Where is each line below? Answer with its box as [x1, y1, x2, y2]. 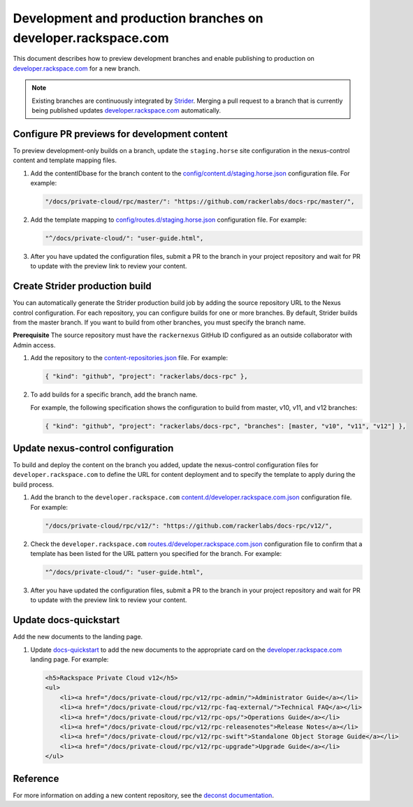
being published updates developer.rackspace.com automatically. [31, 106, 222, 115]
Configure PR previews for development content [13, 128, 229, 140]
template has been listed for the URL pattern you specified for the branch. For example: [30, 549, 282, 557]
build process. [13, 480, 55, 489]
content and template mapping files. [13, 156, 117, 164]
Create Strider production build [13, 280, 152, 292]
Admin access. [13, 341, 56, 349]
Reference [13, 773, 59, 785]
